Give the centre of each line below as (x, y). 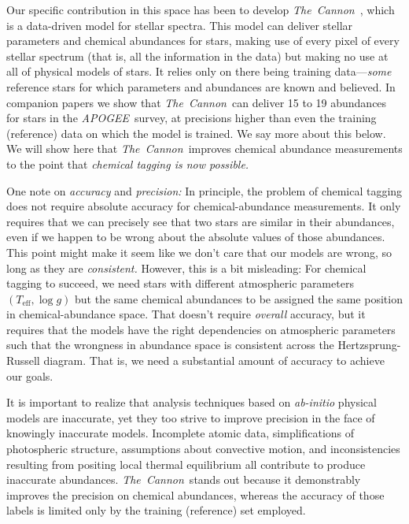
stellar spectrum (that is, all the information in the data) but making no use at (197, 56)
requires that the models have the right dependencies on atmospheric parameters (201, 329)
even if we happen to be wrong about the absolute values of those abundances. (196, 237)
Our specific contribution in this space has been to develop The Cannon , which (201, 9)
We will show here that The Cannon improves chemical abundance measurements (204, 149)
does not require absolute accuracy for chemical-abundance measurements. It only (204, 206)
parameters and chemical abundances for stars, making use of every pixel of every (203, 41)
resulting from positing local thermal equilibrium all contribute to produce (186, 464)
